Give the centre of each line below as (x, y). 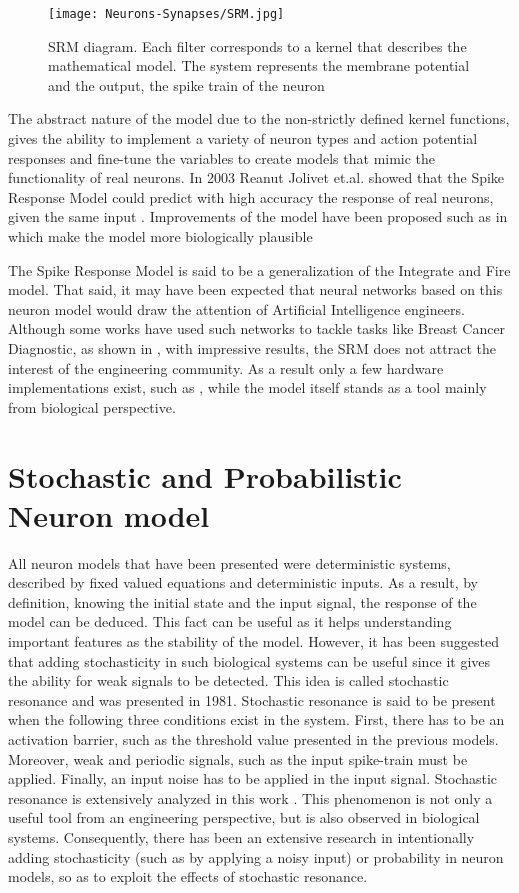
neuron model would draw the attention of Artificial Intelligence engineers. (236, 308)
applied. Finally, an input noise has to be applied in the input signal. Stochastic (253, 778)
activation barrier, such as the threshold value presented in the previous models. (253, 739)
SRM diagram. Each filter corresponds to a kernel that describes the (257, 45)
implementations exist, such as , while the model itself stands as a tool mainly (247, 387)
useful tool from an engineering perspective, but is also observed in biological (244, 817)
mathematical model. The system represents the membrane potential (259, 65)
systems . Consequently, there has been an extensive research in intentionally (241, 836)
